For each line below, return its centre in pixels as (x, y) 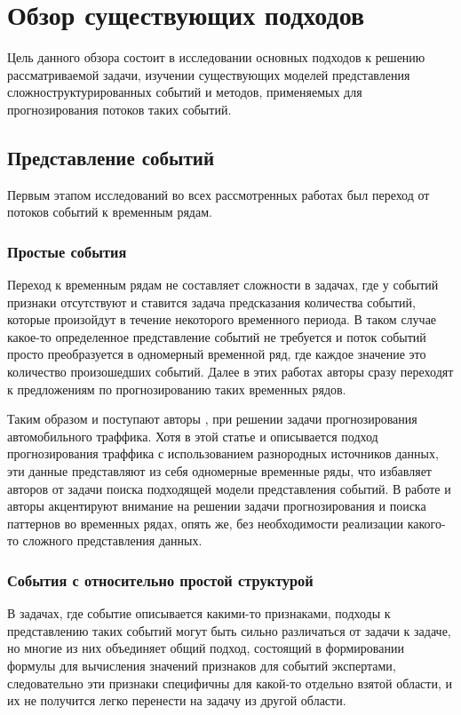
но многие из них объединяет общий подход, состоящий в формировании (206, 648)
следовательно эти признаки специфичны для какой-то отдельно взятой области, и (230, 683)
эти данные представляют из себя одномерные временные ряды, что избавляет (219, 471)
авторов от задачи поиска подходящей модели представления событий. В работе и (229, 488)
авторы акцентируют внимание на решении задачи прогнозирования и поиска (217, 506)
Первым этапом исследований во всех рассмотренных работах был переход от (219, 194)
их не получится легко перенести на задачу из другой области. (177, 700)
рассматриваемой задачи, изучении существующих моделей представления (209, 74)
